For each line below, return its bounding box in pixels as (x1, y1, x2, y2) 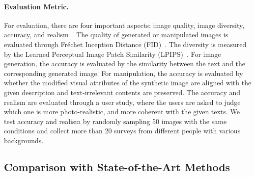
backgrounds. (4, 135, 44, 145)
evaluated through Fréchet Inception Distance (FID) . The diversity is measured (4, 39, 247, 49)
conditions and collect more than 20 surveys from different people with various (4, 126, 241, 136)
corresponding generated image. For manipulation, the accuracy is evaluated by (4, 68, 243, 78)
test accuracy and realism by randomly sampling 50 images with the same (4, 116, 227, 126)
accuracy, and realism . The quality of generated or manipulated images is (4, 29, 228, 40)
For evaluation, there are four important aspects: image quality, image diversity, (4, 20, 245, 30)
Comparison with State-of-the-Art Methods (4, 159, 230, 174)
